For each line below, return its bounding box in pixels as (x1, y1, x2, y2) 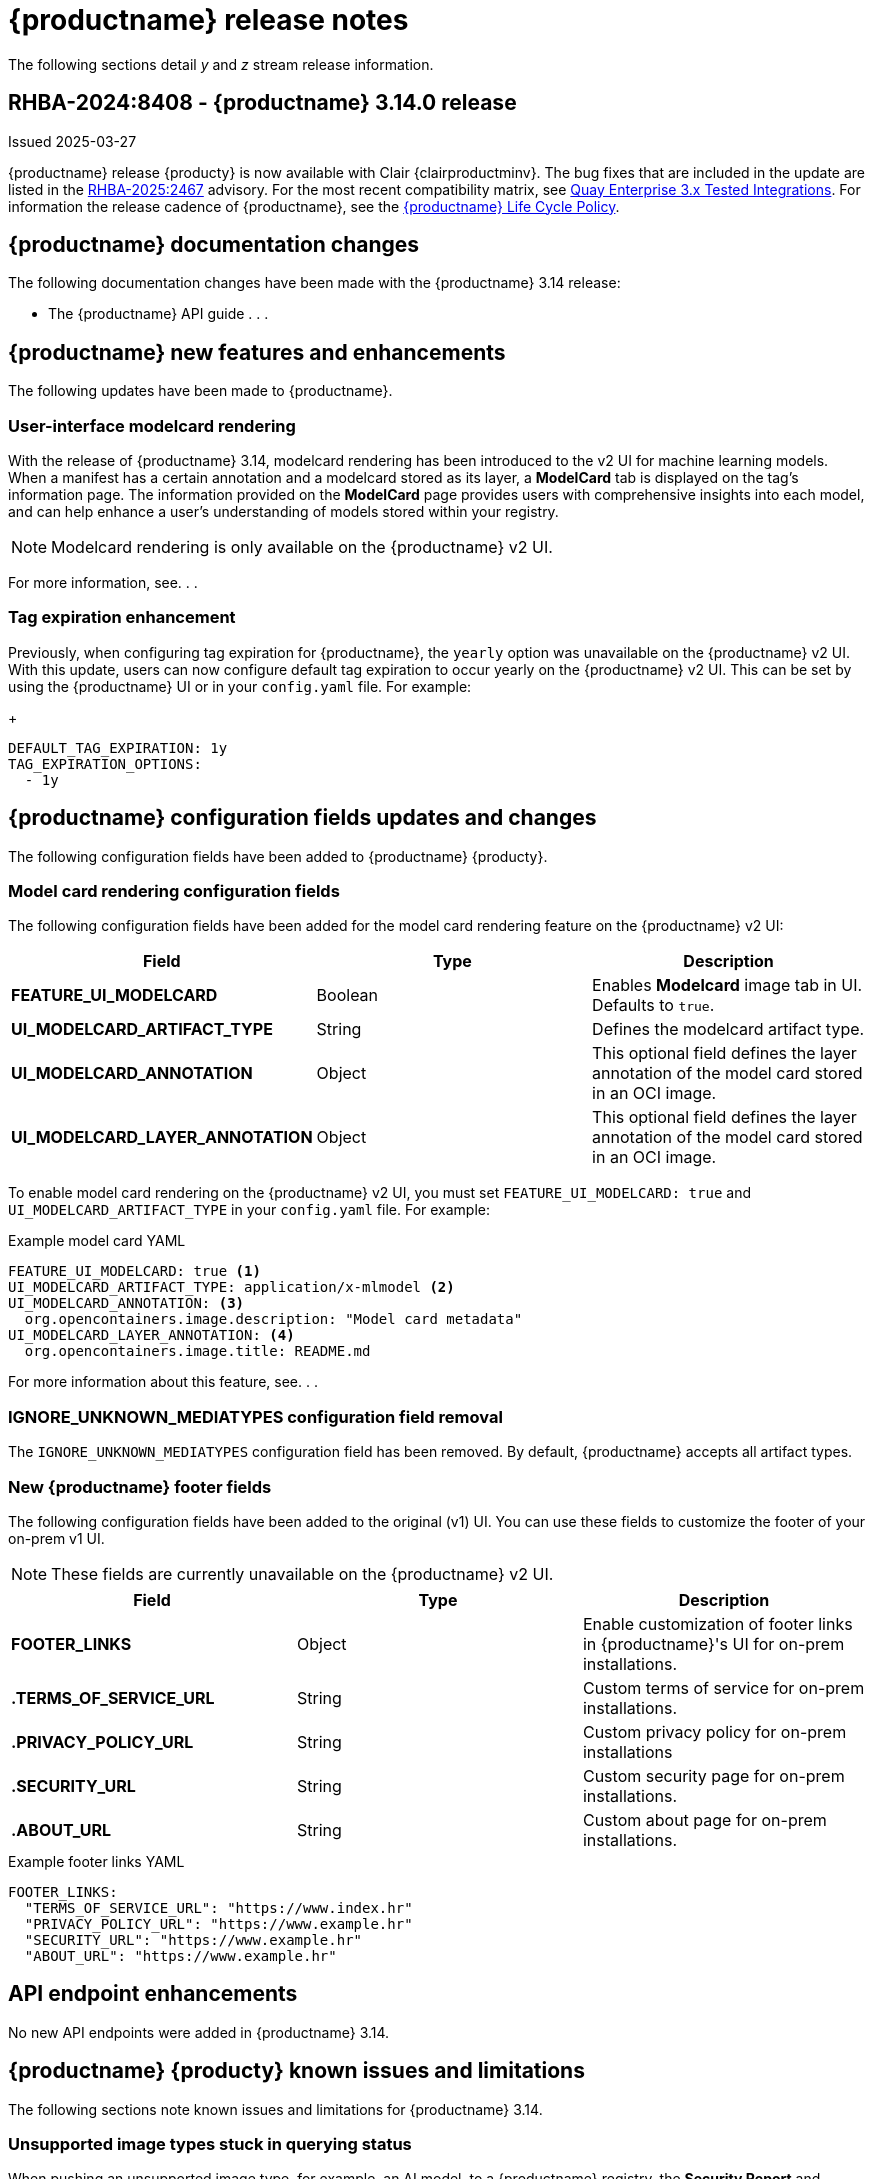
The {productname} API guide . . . (48, 305, 269, 323)
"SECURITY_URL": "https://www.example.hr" (24, 1931, 363, 1948)
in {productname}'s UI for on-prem (582, 1633, 845, 1654)
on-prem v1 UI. (8, 1529, 105, 1547)
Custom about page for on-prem (582, 1809, 827, 1830)
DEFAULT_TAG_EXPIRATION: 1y (8, 739, 228, 756)
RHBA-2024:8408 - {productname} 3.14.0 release (8, 90, 517, 116)
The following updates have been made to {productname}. (8, 382, 393, 400)
